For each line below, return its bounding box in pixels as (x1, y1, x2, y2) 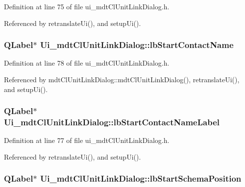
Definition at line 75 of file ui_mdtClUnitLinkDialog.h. (4, 1, 170, 11)
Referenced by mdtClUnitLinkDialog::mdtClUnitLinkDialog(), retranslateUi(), (4, 74, 240, 84)
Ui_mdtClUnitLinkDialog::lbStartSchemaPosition (40, 172, 242, 185)
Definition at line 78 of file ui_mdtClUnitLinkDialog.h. (4, 58, 170, 68)
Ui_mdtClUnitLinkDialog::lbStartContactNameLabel (4, 116, 220, 128)
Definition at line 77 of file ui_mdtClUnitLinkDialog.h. (4, 135, 170, 145)
